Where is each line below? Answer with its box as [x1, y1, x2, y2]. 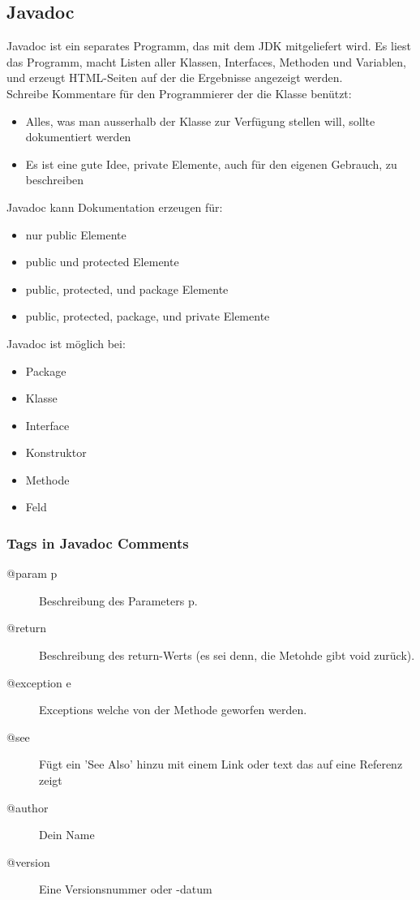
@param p [6, 565, 58, 582]
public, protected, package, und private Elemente [25, 308, 270, 325]
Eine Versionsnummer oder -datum [39, 881, 212, 898]
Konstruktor [25, 444, 87, 461]
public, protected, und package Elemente [25, 280, 229, 297]
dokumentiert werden [25, 128, 131, 145]
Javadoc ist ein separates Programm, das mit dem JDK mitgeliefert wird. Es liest [6, 37, 411, 54]
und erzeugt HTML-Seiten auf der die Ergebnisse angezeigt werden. [6, 69, 343, 86]
